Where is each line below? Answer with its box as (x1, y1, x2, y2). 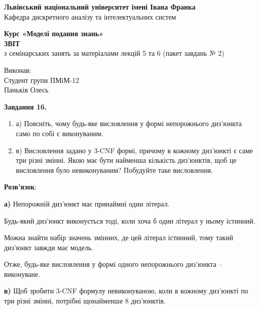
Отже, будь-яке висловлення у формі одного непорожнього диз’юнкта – (4, 259, 222, 269)
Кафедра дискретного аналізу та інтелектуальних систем (4, 11, 176, 22)
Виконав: (4, 64, 32, 75)
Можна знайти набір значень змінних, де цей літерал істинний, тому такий (4, 232, 233, 243)
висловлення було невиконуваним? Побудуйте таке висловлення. (16, 164, 213, 175)
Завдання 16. (4, 101, 47, 112)
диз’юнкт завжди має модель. (4, 242, 93, 252)
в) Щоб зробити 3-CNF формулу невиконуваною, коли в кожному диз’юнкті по (4, 285, 248, 296)
